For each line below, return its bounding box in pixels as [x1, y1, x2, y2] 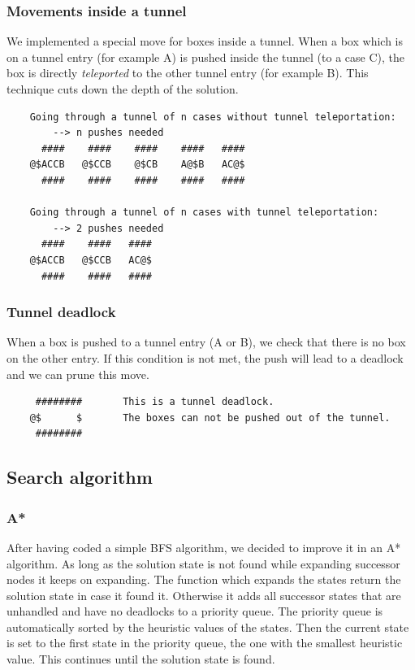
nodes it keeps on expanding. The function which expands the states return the [6, 571, 401, 588]
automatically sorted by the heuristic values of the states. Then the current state [6, 618, 409, 635]
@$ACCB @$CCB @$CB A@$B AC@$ [29, 159, 245, 171]
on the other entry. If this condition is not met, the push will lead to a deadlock [6, 349, 404, 366]
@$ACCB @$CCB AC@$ [29, 254, 152, 266]
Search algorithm [6, 464, 153, 489]
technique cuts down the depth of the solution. [6, 80, 239, 97]
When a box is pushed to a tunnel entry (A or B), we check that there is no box [6, 333, 406, 350]
